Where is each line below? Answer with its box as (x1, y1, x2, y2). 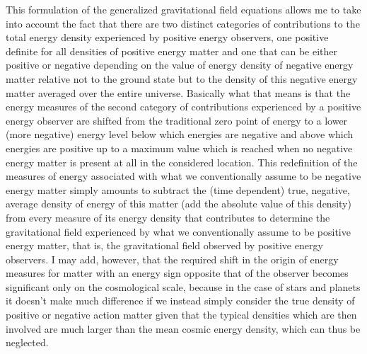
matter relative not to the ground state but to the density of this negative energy (6, 71, 358, 86)
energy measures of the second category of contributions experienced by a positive (6, 99, 361, 114)
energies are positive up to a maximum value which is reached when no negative (6, 140, 353, 155)
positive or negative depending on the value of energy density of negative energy (6, 57, 354, 72)
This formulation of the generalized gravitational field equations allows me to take (6, 2, 361, 16)
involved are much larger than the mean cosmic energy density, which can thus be (6, 321, 361, 336)
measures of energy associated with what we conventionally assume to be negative (6, 169, 361, 183)
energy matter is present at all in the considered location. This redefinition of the (6, 154, 358, 169)
